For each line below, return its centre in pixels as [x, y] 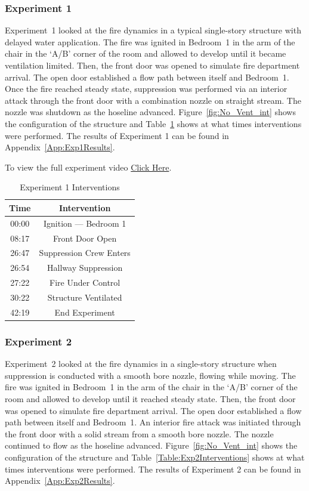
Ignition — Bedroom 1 [85, 223]
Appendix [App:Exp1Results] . [60, 147]
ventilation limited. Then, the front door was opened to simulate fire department [152, 65]
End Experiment [85, 312]
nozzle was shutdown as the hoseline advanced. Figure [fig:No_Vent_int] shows [150, 112]
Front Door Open [85, 238]
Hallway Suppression [85, 268]
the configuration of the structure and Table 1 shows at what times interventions [153, 123]
